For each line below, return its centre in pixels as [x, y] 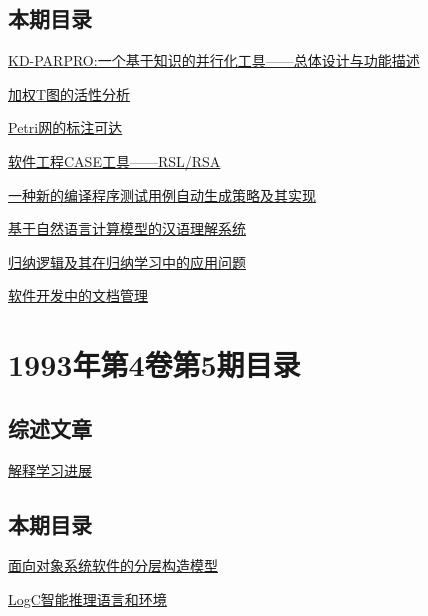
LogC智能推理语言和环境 [87, 598]
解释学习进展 [50, 469]
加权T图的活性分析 [69, 93]
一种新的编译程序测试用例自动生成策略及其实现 [162, 194]
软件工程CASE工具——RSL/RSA [114, 160]
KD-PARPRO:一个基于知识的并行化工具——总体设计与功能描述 [214, 60]
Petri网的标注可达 [65, 127]
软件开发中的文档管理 [78, 295]
